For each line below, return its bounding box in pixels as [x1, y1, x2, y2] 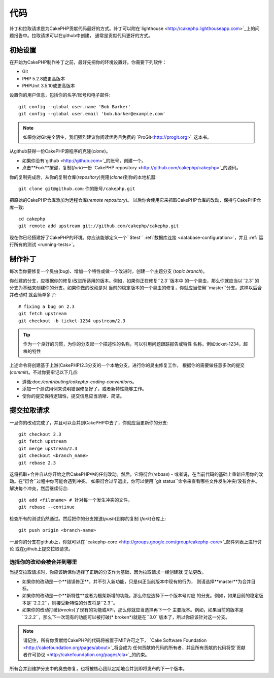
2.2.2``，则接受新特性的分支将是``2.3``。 [33, 600, 118, 606]
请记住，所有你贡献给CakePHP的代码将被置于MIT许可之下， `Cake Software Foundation [23, 637, 207, 643]
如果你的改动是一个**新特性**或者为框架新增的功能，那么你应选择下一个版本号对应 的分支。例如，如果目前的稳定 [22, 593, 259, 599]
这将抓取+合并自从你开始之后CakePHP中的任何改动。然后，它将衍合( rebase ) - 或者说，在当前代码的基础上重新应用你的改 [9, 471, 263, 477]
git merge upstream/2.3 [18, 445, 78, 451]
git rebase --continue [18, 504, 75, 510]
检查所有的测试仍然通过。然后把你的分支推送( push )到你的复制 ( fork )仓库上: [9, 515, 166, 521]
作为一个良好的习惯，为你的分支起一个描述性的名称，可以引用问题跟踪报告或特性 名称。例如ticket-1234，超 [23, 341, 248, 347]
